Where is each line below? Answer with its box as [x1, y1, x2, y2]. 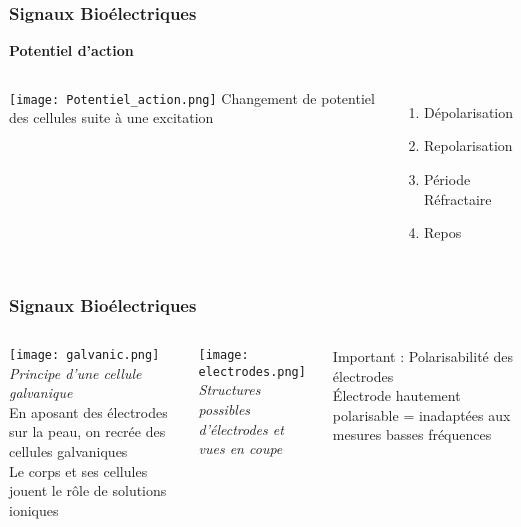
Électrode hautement [332, 385, 461, 406]
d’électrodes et [198, 418, 284, 439]
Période [424, 169, 471, 189]
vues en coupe [198, 438, 283, 459]
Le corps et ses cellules [9, 460, 148, 481]
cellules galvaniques [9, 441, 128, 462]
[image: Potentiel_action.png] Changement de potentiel [9, 87, 375, 108]
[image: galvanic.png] [9, 348, 160, 362]
